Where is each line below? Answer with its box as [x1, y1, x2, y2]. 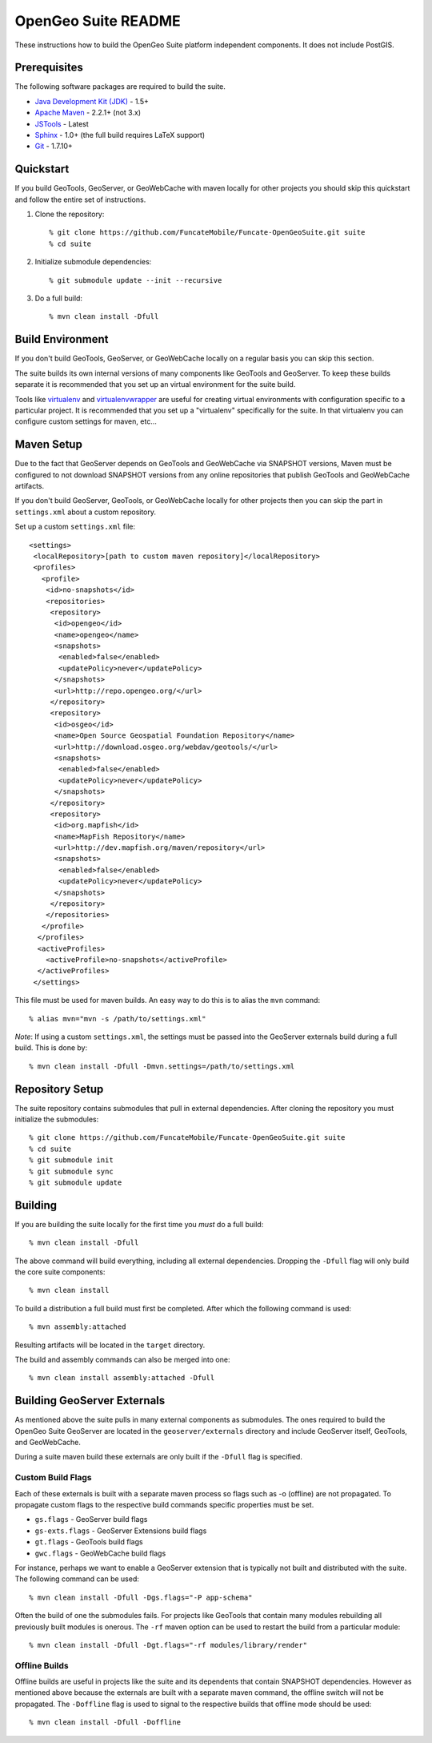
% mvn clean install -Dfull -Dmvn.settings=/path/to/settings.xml [29, 1061, 295, 1071]
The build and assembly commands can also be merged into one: [14, 1355, 230, 1365]
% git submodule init [29, 1156, 114, 1165]
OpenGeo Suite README [14, 12, 182, 30]
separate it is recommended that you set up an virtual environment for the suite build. [14, 380, 296, 389]
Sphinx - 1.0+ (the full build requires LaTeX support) [34, 131, 206, 140]
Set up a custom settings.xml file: [14, 521, 136, 532]
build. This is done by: [14, 1043, 88, 1053]
